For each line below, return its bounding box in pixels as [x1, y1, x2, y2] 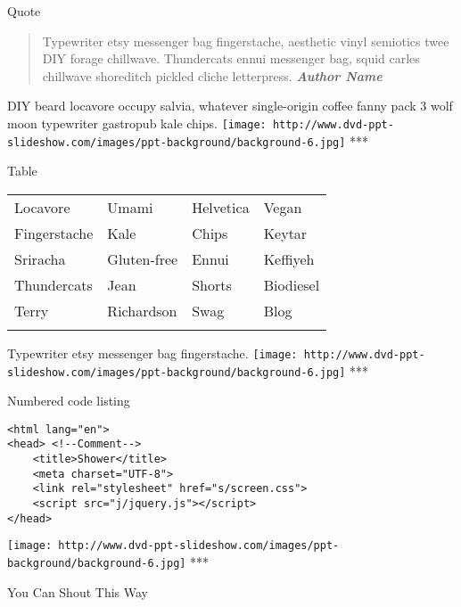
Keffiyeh [263, 248, 315, 269]
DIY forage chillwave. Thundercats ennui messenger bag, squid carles [42, 49, 420, 68]
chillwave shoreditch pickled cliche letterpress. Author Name [42, 66, 383, 85]
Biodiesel [263, 274, 320, 295]
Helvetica [192, 196, 250, 217]
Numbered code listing [7, 391, 130, 410]
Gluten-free [107, 248, 178, 269]
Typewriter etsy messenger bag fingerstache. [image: [7, 343, 298, 362]
